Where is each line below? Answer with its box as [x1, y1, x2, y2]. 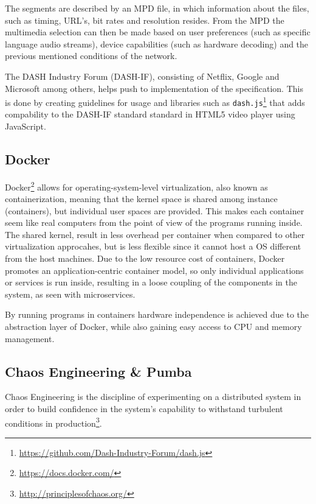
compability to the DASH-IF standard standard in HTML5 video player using [5, 108, 295, 121]
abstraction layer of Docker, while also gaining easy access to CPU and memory [5, 320, 302, 333]
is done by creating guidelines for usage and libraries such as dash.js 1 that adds [5, 94, 305, 108]
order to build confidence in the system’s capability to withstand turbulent [5, 402, 283, 415]
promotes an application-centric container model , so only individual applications [5, 264, 304, 276]
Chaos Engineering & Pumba [5, 362, 192, 380]
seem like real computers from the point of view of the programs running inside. [5, 216, 303, 229]
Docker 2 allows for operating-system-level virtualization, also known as [5, 178, 268, 193]
